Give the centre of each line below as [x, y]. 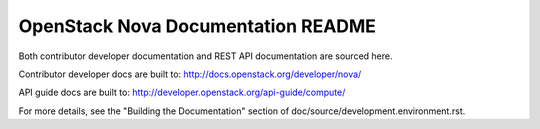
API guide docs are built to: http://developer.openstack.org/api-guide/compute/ [182, 92]
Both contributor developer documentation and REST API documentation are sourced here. [205, 56]
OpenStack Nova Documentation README [197, 26]
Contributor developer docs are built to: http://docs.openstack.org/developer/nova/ [190, 74]
